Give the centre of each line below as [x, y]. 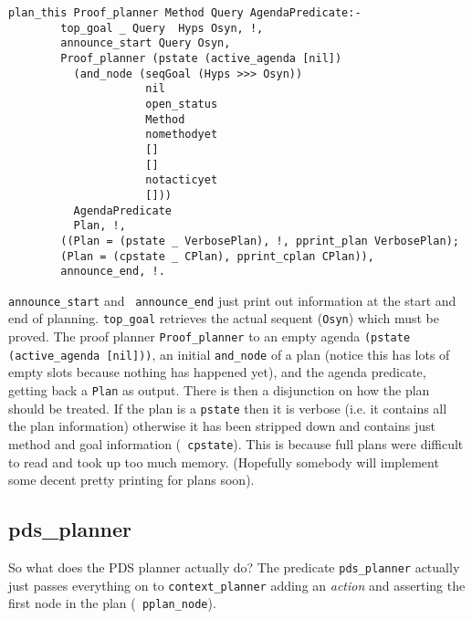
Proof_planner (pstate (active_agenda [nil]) [201, 58]
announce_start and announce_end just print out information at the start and [232, 300]
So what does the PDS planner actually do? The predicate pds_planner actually [234, 567]
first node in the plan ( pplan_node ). [112, 603]
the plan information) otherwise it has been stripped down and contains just [222, 426]
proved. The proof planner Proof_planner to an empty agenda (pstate [210, 336]
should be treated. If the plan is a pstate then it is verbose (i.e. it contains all [228, 408]
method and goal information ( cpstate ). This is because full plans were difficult [236, 443]
